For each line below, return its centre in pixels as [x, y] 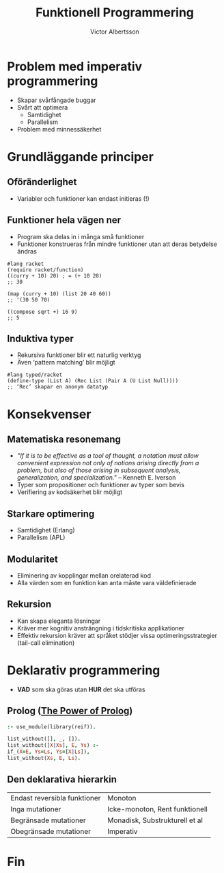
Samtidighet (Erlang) [46, 530]
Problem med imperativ [75, 66]
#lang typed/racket [35, 375]
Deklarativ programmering [84, 670]
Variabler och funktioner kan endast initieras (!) [83, 198]
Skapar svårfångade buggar [57, 100]
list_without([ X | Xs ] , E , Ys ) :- [53, 746]
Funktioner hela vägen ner [64, 220]
